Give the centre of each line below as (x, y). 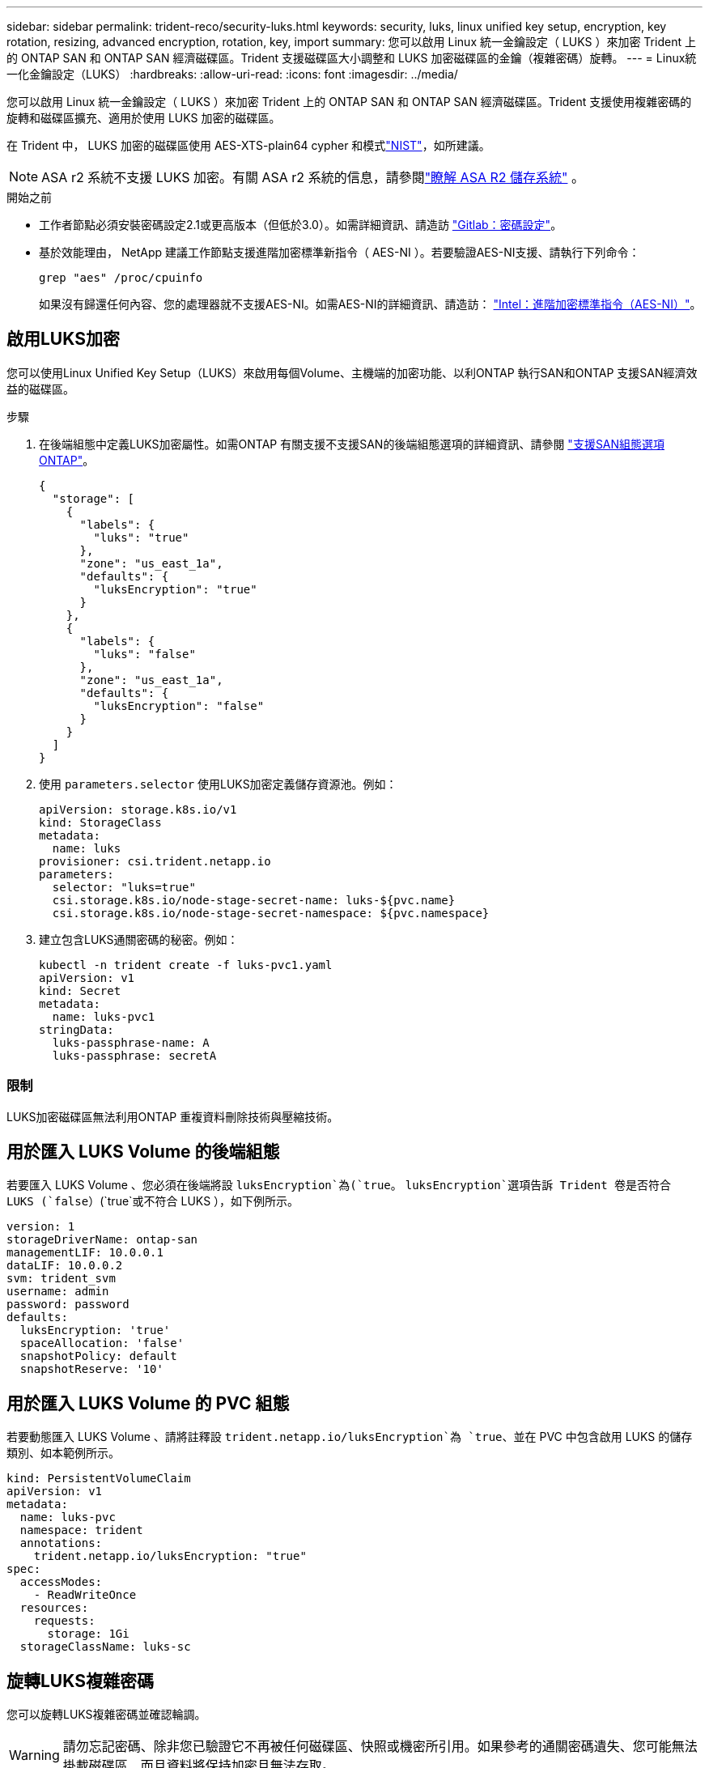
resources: (54, 1608)
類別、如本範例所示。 (63, 1453)
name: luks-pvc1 (104, 1016)
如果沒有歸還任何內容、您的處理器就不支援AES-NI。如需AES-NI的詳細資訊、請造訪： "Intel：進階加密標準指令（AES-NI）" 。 (370, 304)
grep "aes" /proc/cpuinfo (121, 278)
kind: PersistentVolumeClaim (99, 1479)
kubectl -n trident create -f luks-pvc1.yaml (186, 965)
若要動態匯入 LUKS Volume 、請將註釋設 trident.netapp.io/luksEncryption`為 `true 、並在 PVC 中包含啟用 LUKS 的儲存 (350, 1437)
